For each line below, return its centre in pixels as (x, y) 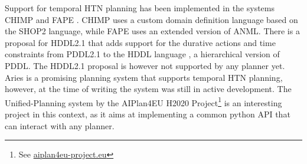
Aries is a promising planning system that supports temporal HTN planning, (144, 77)
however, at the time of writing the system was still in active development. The (148, 89)
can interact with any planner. (60, 125)
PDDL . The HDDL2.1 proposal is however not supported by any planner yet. (145, 65)
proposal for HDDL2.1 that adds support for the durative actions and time (140, 42)
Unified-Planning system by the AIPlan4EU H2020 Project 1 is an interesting (143, 101)
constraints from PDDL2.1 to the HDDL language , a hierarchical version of (142, 54)
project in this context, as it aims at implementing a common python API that (148, 114)
